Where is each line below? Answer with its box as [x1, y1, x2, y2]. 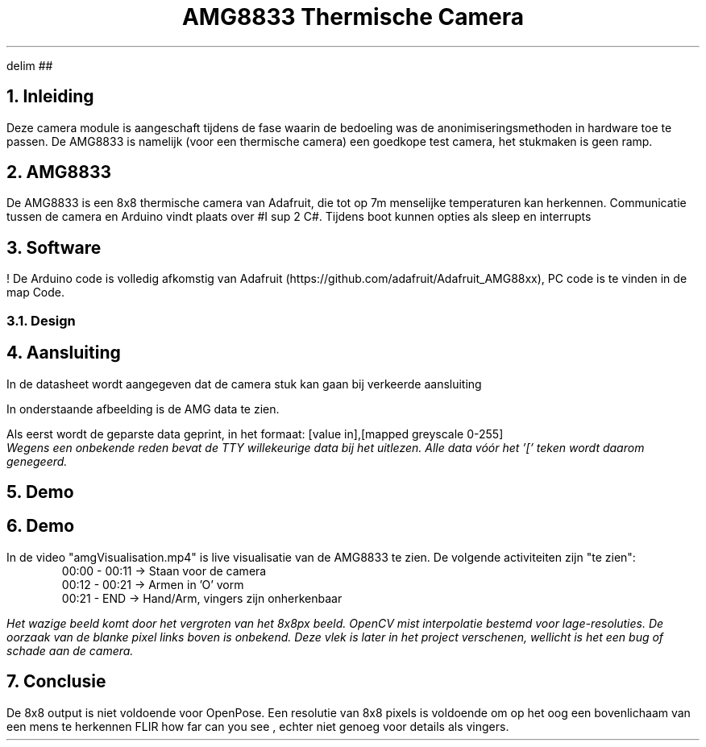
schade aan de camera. [6, 643, 134, 658]
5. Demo [6, 481, 74, 502]
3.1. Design [6, 312, 76, 329]
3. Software [6, 237, 102, 258]
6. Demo [6, 516, 75, 537]
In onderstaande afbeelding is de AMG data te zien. [6, 401, 280, 416]
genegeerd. [6, 454, 68, 468]
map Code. [6, 285, 65, 300]
